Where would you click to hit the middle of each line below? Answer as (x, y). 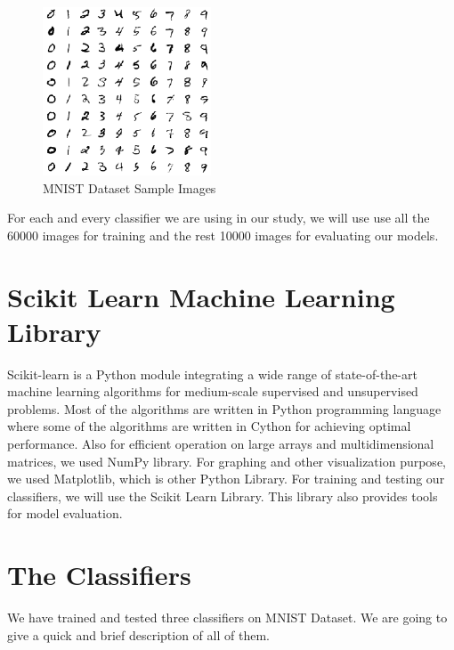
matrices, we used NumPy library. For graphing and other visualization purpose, (227, 461)
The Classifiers (99, 575)
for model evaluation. (65, 513)
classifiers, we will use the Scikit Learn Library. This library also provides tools (223, 496)
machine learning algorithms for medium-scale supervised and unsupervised (213, 391)
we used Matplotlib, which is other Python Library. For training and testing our (226, 479)
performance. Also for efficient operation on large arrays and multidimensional (221, 444)
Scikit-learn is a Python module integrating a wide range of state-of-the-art (212, 374)
